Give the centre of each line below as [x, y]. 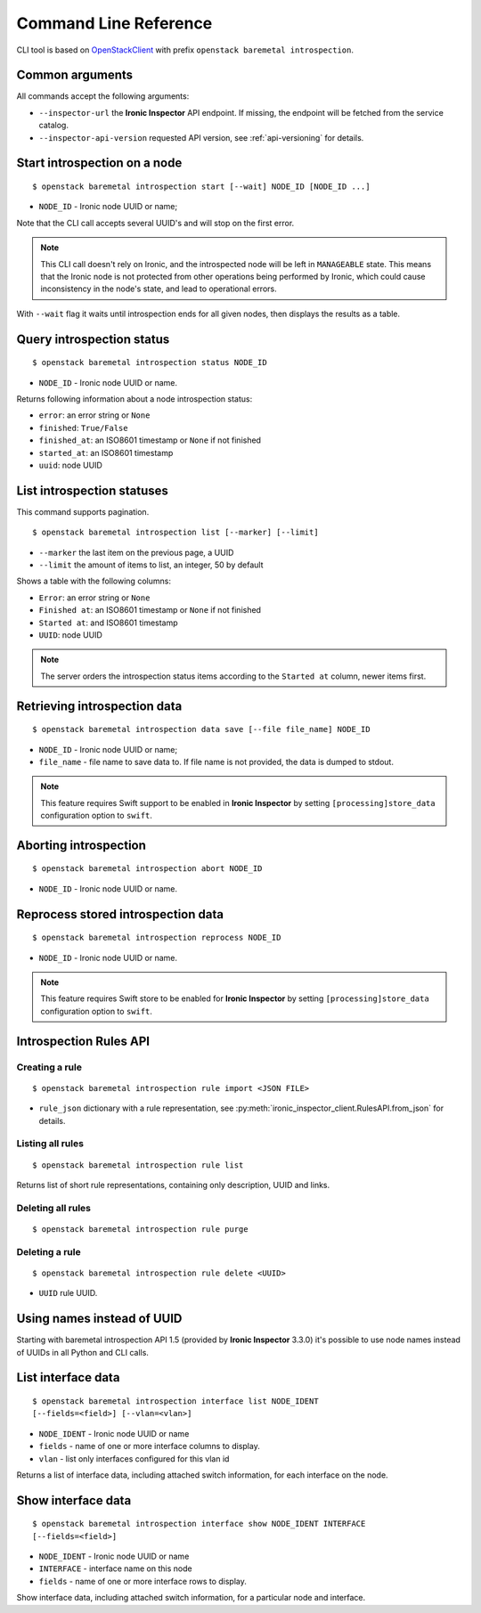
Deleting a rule [49, 1251]
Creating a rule [49, 1067]
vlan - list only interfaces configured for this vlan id [134, 1458]
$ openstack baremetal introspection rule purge [140, 1229]
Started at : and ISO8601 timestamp [108, 623]
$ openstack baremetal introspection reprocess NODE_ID [157, 938]
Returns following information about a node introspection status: [135, 399]
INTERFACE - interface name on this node [115, 1568]
